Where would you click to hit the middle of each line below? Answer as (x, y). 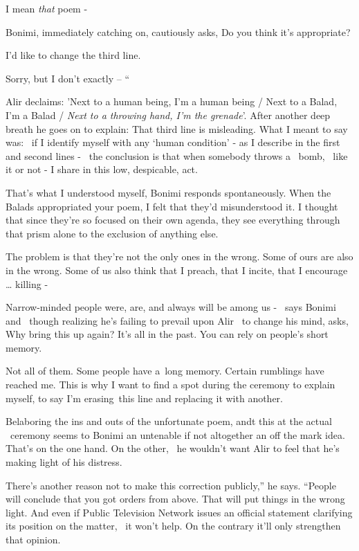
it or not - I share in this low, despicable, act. (102, 169)
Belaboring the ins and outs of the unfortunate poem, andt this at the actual (169, 421)
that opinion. (33, 539)
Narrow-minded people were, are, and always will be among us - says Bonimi (171, 307)
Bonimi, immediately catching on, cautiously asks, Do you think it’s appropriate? (178, 31)
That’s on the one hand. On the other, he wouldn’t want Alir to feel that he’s (173, 448)
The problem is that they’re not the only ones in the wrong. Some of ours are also (179, 256)
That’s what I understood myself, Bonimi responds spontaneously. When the (168, 192)
